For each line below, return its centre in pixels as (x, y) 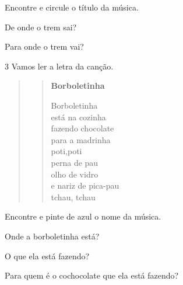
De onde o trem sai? (41, 27)
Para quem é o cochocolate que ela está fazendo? (92, 275)
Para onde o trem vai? (44, 46)
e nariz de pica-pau (85, 185)
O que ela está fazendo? (47, 256)
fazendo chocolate (82, 128)
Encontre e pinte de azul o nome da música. (83, 216)
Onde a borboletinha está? (52, 236)
